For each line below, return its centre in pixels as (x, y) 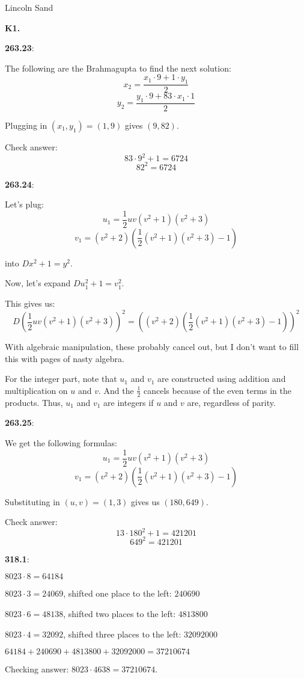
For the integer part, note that (61, 379)
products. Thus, (34, 402)
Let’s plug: (24, 204)
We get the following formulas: (61, 442)
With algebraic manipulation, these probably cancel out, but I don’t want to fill (152, 347)
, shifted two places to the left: (120, 613)
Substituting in (32, 501)
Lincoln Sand (29, 7)
